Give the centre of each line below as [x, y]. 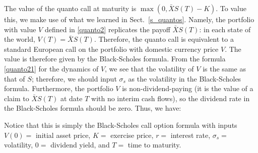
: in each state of [225, 29]
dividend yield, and [80, 145]
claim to [17, 98]
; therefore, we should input [74, 78]
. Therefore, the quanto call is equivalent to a [164, 39]
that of [15, 78]
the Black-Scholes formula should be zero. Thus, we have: [93, 108]
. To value [231, 8]
